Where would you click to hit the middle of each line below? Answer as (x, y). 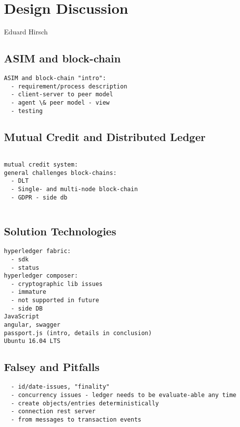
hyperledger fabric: (38, 251)
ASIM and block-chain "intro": (55, 78)
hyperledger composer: (41, 276)
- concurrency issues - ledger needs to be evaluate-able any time (124, 395)
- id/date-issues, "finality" (60, 387)
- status (25, 268)
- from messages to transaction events (76, 419)
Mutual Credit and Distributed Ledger (105, 136)
